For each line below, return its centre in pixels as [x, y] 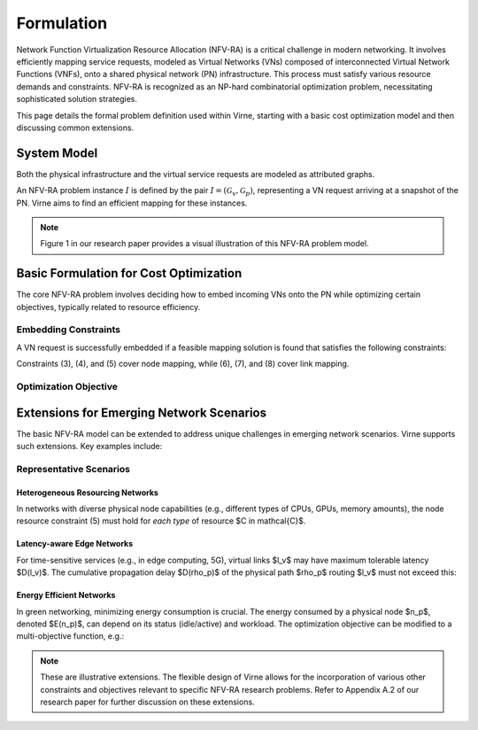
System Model [57, 153]
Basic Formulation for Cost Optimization [129, 273]
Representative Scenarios [73, 469]
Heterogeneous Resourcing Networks [88, 493]
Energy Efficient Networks [66, 595]
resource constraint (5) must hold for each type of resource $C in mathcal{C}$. [161, 521]
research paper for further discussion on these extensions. [148, 702]
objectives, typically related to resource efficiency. [108, 307]
